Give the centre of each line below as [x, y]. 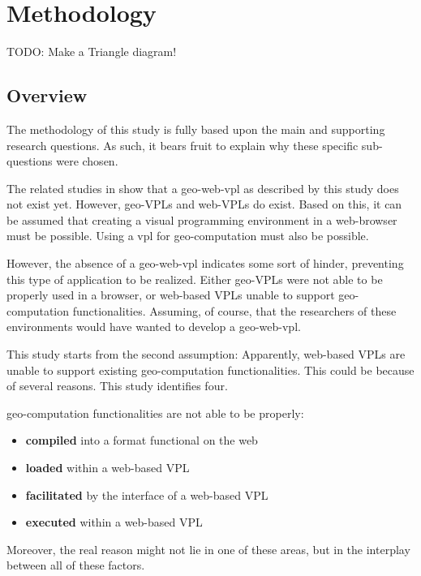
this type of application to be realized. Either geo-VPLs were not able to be [195, 279]
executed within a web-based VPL [114, 522]
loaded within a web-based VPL [107, 468]
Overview [47, 95]
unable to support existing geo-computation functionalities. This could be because [210, 370]
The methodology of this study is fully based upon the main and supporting [196, 129]
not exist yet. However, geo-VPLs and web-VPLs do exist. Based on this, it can [204, 204]
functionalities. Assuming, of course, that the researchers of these [234, 310]
